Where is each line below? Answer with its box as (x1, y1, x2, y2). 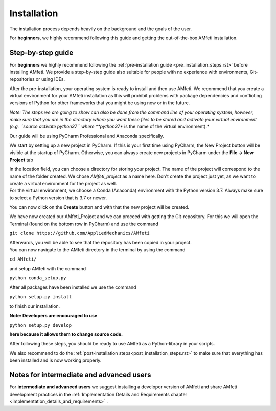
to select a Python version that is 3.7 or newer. (9, 194, 107, 201)
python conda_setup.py (9, 275, 66, 281)
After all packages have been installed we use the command (9, 284, 136, 290)
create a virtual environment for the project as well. (9, 180, 117, 186)
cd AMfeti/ (9, 256, 37, 262)
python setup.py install (9, 294, 72, 299)
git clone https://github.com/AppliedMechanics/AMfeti (9, 230, 150, 236)
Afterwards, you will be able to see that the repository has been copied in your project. (9, 240, 192, 246)
